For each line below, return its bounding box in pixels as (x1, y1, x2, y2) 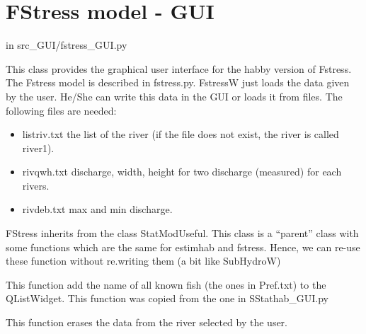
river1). (22, 140, 55, 155)
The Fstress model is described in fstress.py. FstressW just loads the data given (6, 75, 350, 90)
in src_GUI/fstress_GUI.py (6, 38, 127, 52)
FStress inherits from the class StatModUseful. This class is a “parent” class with (6, 226, 359, 241)
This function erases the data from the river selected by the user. (6, 315, 287, 330)
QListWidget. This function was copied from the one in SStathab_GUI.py (6, 291, 328, 306)
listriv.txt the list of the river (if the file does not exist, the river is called (22, 127, 339, 142)
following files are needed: (6, 103, 117, 117)
